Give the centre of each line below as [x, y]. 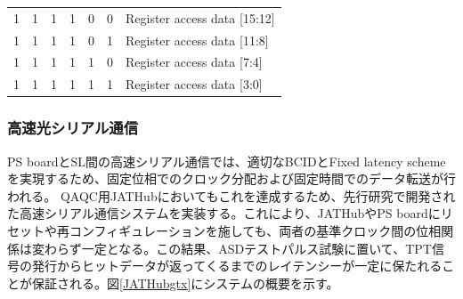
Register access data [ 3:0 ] [194, 84]
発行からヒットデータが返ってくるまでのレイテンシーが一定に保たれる [237, 266]
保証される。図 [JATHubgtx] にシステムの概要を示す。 [185, 283]
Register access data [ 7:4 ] [194, 62]
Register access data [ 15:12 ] [200, 17]
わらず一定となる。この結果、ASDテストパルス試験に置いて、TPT [238, 248]
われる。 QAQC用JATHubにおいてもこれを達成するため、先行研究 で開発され [231, 195]
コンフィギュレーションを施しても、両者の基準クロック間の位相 [255, 230]
